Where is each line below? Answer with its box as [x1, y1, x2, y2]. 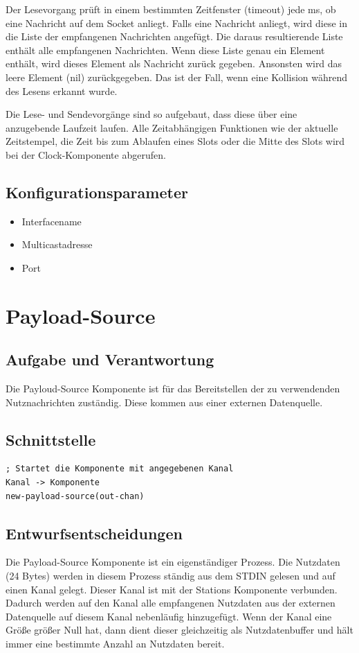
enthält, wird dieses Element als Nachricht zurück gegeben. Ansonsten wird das [6, 56, 342, 71]
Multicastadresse [21, 237, 93, 252]
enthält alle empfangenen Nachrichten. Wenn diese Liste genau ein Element [6, 42, 325, 57]
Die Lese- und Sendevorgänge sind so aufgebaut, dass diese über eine [6, 107, 297, 121]
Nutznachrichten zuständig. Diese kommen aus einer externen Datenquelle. [6, 394, 323, 409]
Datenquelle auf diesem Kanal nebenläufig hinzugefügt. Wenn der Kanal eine [6, 609, 332, 623]
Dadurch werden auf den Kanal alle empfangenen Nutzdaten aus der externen [6, 595, 335, 610]
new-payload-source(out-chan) [6, 491, 145, 501]
